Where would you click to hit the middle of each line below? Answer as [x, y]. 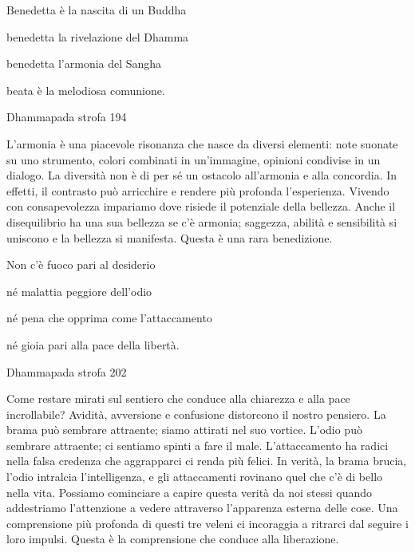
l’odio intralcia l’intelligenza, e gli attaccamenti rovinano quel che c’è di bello [195, 477]
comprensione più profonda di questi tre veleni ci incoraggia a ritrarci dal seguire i [207, 523]
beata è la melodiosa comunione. [86, 90]
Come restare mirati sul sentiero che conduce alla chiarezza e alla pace [178, 398]
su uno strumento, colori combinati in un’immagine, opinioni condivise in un [194, 159]
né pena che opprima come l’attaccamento [109, 318]
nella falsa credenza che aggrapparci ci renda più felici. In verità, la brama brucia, [207, 461]
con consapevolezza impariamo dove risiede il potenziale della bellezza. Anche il [201, 206]
